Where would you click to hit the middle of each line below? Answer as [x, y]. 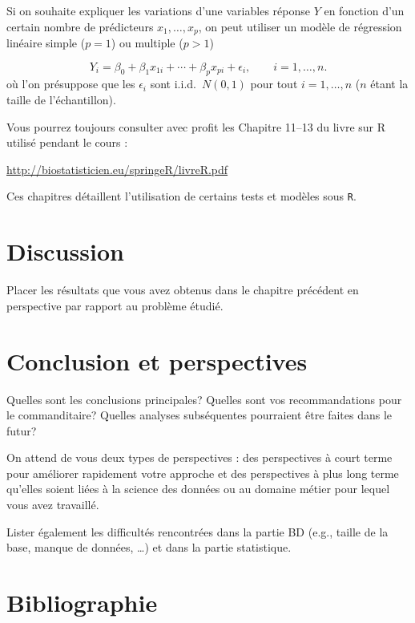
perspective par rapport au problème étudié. [115, 305]
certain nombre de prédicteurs [80, 26]
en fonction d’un [364, 10]
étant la [389, 84]
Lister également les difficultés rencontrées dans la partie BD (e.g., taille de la [197, 531]
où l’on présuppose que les [71, 84]
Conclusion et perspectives [157, 360]
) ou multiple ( [147, 43]
